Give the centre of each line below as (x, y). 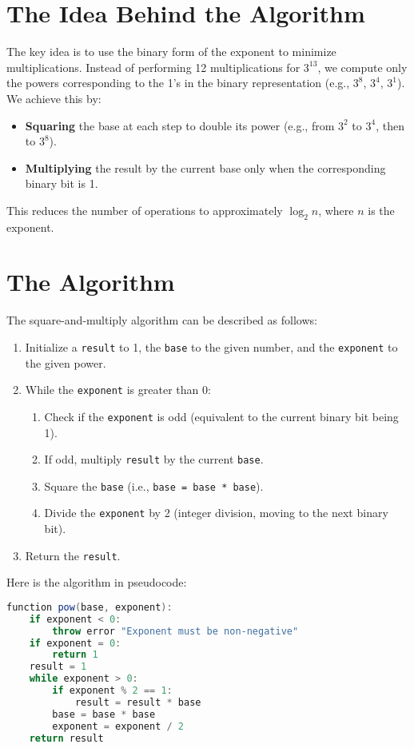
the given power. (66, 362)
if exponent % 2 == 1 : (112, 691)
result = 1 (58, 667)
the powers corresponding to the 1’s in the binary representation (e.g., (178, 83)
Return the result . (73, 555)
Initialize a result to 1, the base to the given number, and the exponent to (211, 346)
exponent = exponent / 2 (118, 726)
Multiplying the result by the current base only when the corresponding (205, 167)
